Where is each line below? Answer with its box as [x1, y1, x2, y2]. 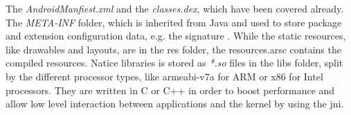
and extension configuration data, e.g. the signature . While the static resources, [6, 28, 346, 43]
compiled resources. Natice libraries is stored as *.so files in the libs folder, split [6, 55, 343, 70]
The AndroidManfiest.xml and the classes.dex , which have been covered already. [6, 1, 344, 15]
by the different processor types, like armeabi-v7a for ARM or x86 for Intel [6, 69, 323, 83]
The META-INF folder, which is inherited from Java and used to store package [6, 15, 342, 29]
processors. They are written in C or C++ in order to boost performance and [6, 82, 335, 97]
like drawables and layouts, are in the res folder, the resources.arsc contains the [6, 42, 341, 56]
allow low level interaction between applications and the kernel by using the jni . [6, 96, 344, 111]
